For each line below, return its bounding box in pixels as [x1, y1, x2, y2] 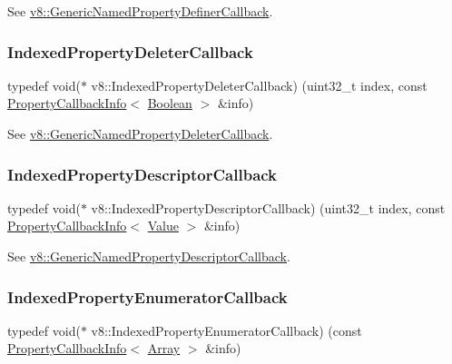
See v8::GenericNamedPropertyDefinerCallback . [7, 2, 273, 20]
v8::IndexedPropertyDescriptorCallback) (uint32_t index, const [91, 198, 446, 217]
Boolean [147, 93, 192, 113]
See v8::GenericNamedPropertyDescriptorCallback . [7, 247, 290, 265]
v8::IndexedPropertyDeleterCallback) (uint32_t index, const [91, 75, 427, 94]
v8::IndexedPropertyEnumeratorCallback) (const [91, 320, 362, 339]
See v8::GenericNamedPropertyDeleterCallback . [7, 124, 273, 143]
